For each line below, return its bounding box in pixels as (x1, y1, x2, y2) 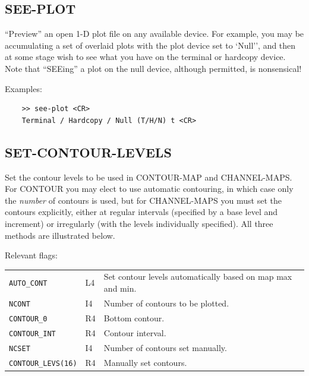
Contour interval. (103, 326, 166, 339)
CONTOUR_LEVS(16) (9, 359, 77, 368)
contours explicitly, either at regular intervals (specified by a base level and (5, 206, 278, 218)
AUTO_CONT (9, 279, 48, 288)
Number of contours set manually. (103, 341, 227, 353)
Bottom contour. (103, 311, 165, 324)
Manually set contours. (103, 356, 187, 368)
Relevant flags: (5, 249, 58, 261)
